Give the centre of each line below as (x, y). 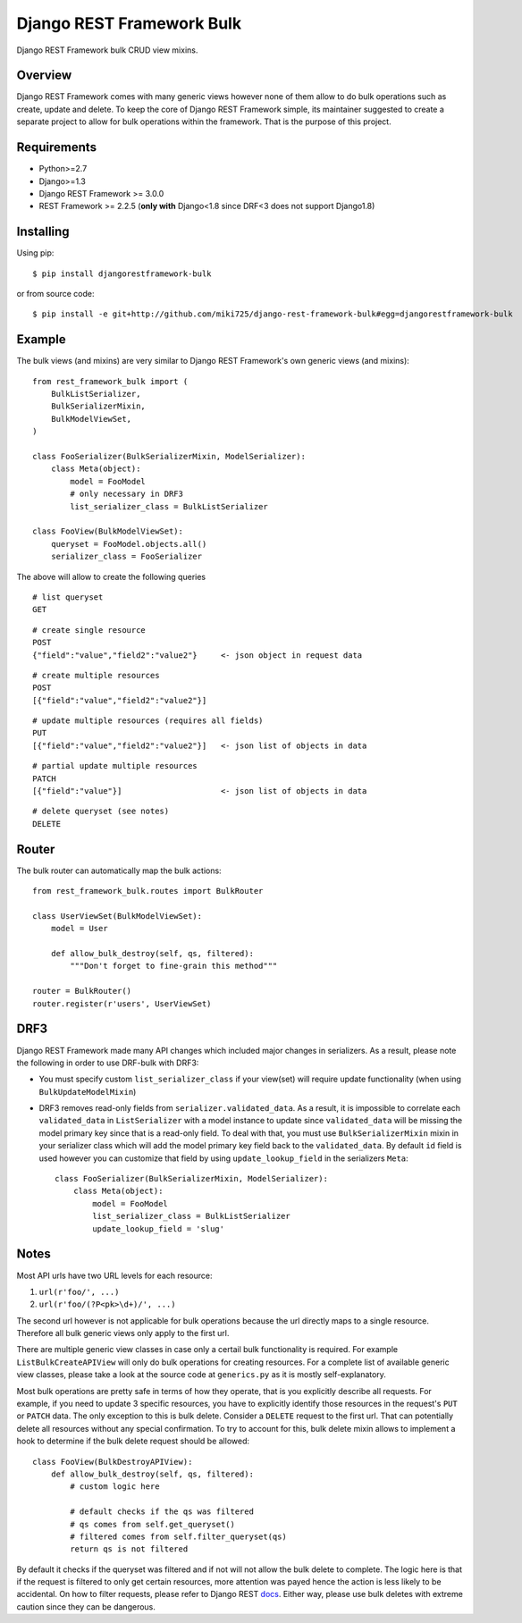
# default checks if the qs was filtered (162, 1512)
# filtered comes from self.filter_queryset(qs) (179, 1536)
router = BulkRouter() (82, 991)
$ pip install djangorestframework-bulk (122, 273)
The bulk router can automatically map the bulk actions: (119, 870)
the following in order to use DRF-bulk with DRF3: (108, 1063)
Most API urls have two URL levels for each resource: (114, 1275)
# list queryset (68, 597)
